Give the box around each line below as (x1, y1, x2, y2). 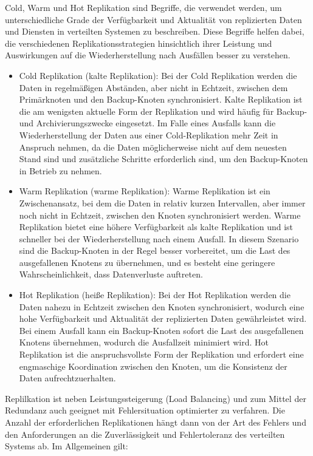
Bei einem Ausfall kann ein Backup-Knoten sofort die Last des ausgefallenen (19, 324, 304, 336)
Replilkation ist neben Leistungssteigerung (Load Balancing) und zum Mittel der (5, 392, 306, 404)
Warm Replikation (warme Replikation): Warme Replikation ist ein (19, 185, 270, 197)
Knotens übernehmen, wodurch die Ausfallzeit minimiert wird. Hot (19, 336, 269, 349)
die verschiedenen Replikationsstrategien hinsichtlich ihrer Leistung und (5, 36, 272, 49)
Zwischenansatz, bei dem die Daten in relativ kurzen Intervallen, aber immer (19, 196, 306, 209)
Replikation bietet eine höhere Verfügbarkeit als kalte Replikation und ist (19, 220, 294, 233)
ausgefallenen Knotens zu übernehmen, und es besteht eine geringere (19, 256, 275, 268)
